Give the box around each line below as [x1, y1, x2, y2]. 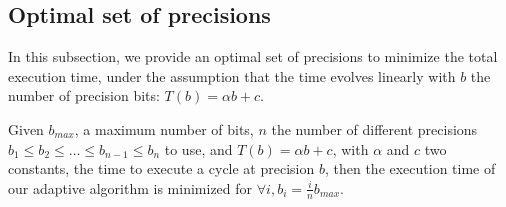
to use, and [164, 138, 233, 159]
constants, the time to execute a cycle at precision [8, 158, 315, 179]
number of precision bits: [8, 85, 160, 106]
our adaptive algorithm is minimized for [8, 177, 253, 198]
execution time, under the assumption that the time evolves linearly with [8, 65, 456, 86]
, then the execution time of [324, 158, 496, 179]
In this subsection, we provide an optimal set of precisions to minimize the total [8, 46, 498, 67]
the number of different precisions [271, 118, 478, 139]
